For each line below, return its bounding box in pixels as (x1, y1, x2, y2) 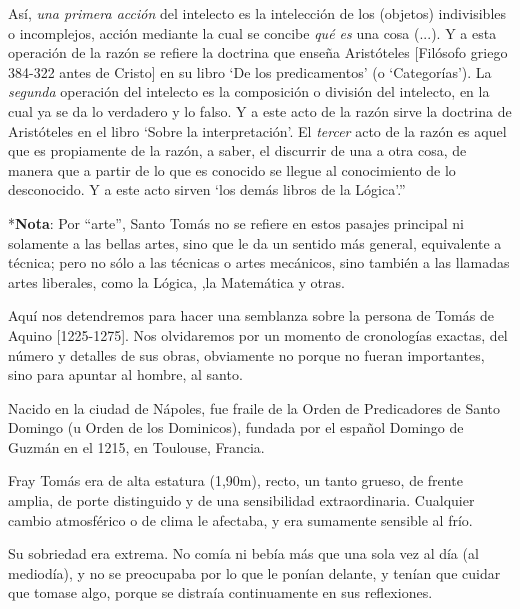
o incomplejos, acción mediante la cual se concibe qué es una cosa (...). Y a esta (8, 22, 497, 43)
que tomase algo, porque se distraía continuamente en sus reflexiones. (8, 582, 433, 603)
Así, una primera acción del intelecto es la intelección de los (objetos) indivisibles (8, 3, 507, 23)
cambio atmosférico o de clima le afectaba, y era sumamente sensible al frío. (8, 509, 473, 530)
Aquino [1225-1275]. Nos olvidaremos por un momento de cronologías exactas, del (8, 324, 508, 345)
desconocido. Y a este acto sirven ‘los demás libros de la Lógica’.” (8, 179, 406, 200)
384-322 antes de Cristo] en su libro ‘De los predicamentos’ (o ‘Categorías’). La (8, 61, 492, 82)
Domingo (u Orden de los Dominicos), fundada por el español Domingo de (8, 417, 464, 438)
